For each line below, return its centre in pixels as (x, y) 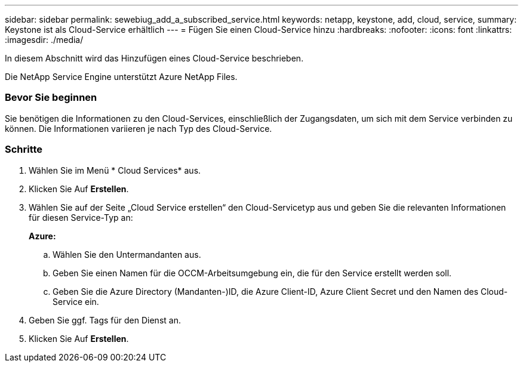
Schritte (24, 149)
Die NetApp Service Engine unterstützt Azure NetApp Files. (121, 77)
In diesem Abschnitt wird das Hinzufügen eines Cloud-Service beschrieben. (154, 58)
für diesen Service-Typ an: (81, 217)
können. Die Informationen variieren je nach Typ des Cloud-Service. (139, 128)
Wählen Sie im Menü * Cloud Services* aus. (115, 170)
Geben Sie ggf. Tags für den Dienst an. (105, 320)
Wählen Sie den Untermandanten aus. (127, 254)
